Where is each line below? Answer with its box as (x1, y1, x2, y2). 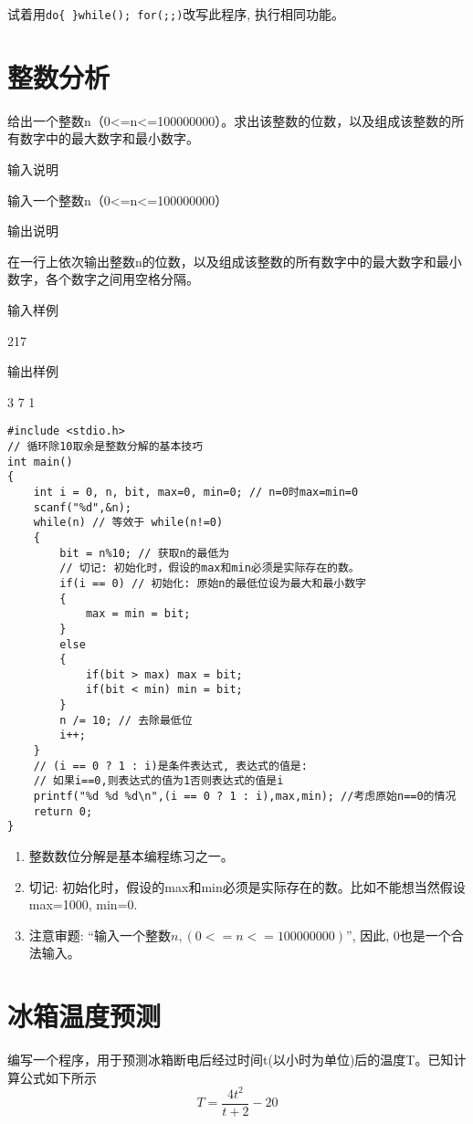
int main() (7, 455, 73, 468)
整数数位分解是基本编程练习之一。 (28, 846, 234, 866)
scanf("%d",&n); (33, 500, 132, 514)
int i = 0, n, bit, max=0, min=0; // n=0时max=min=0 (33, 485, 359, 499)
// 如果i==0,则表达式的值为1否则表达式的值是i (33, 774, 284, 788)
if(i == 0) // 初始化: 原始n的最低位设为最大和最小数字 (59, 576, 367, 590)
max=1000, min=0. (28, 895, 138, 914)
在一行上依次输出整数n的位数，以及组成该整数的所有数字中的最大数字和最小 (7, 251, 462, 270)
